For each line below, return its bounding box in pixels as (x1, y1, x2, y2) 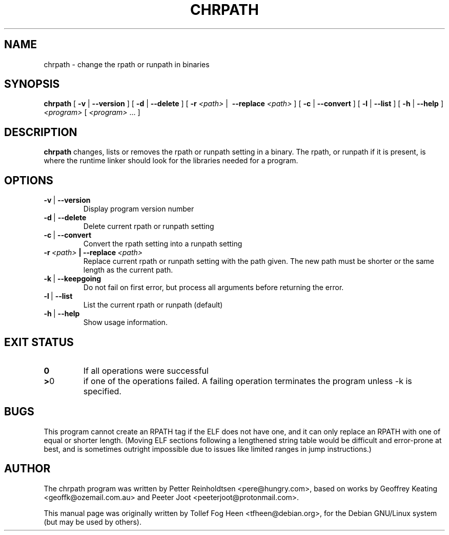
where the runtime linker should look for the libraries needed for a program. (44, 156, 298, 165)
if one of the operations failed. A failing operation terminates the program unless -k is (83, 375, 412, 386)
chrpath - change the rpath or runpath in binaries (44, 60, 210, 69)
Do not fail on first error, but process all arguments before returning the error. (83, 283, 344, 292)
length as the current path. (83, 265, 173, 275)
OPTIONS (4, 174, 53, 187)
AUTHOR (4, 462, 51, 475)
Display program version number (83, 204, 194, 214)
